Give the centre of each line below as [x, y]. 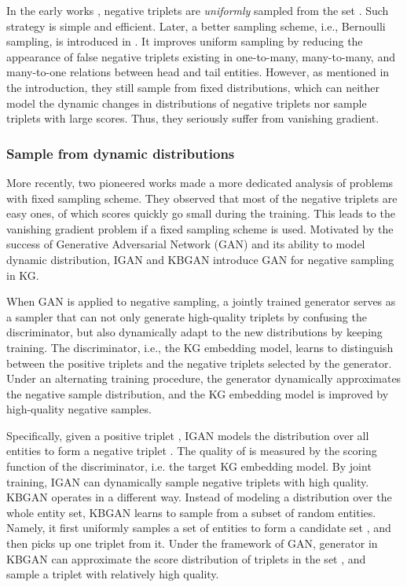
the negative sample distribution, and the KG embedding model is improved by [198, 393]
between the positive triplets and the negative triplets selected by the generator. [199, 363]
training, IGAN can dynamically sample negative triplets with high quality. [188, 481]
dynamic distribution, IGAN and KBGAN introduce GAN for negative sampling [200, 259]
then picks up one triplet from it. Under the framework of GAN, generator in [192, 543]
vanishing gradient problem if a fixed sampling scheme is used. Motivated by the [200, 228]
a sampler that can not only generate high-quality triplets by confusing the [187, 316]
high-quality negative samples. [79, 409]
